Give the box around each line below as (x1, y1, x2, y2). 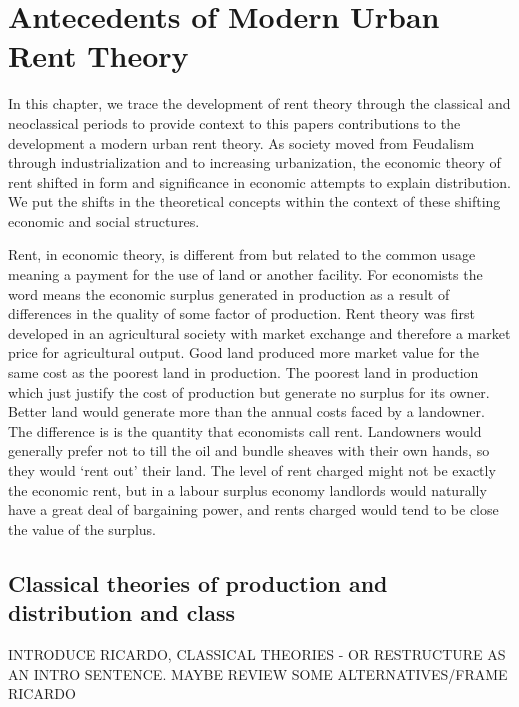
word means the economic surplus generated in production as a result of (8, 283, 450, 304)
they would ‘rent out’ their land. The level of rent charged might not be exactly (8, 460, 496, 480)
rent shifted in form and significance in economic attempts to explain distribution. (8, 171, 511, 192)
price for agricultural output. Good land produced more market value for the (8, 342, 480, 363)
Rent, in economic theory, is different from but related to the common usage (8, 244, 476, 265)
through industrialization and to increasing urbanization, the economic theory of (8, 152, 501, 173)
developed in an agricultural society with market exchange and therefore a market (8, 322, 511, 343)
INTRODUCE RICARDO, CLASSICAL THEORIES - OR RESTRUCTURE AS (8, 643, 506, 664)
